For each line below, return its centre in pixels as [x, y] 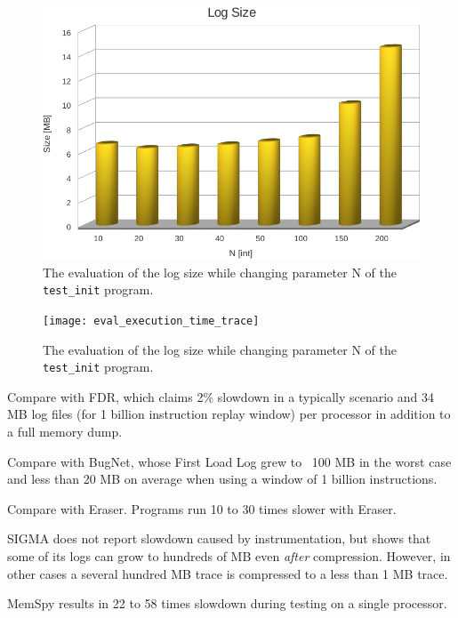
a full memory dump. [65, 432]
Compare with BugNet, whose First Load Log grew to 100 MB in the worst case [229, 461]
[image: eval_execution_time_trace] [151, 321]
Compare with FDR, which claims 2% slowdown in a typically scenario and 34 [221, 396]
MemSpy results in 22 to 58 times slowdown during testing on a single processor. [227, 603]
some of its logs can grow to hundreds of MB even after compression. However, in [229, 555]
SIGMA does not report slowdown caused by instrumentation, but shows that [219, 538]
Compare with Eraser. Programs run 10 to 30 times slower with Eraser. [202, 508]
